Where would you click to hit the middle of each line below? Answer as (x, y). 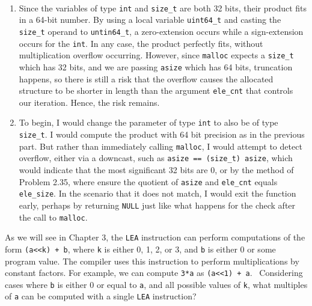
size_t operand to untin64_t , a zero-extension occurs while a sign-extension (161, 31)
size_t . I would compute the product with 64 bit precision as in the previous (162, 134)
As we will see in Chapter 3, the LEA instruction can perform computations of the (155, 237)
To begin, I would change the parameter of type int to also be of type (148, 122)
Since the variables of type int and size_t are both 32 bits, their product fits (163, 8)
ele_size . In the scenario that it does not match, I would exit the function (158, 193)
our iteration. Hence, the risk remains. (89, 102)
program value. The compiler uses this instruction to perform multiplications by (152, 261)
